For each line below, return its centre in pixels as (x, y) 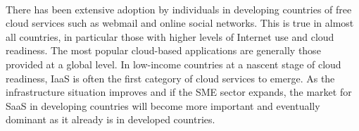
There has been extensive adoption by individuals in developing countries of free (179, 9)
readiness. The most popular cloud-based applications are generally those (163, 50)
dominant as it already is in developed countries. (111, 119)
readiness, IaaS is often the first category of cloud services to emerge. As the (170, 78)
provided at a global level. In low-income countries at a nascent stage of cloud (174, 64)
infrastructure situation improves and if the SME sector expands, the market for (179, 92)
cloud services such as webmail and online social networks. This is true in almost (180, 23)
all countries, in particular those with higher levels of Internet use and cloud (170, 36)
